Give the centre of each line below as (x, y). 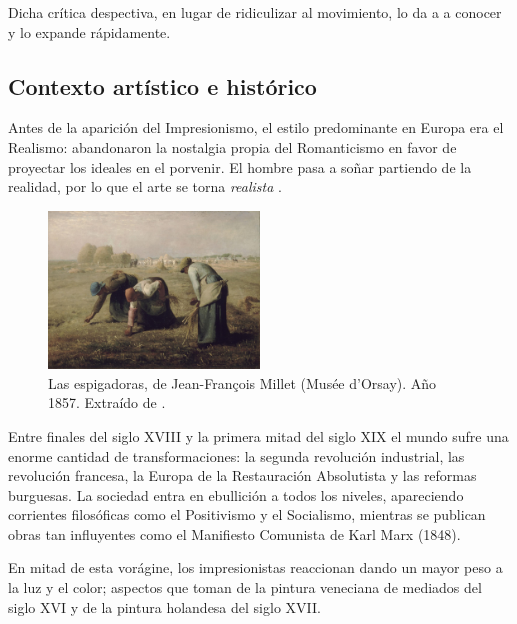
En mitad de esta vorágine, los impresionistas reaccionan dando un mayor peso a (255, 567)
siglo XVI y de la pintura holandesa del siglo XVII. (164, 606)
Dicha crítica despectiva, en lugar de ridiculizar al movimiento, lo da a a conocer (255, 12)
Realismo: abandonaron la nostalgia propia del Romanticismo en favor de (232, 146)
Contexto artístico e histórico (162, 85)
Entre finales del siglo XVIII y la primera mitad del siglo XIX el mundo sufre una (258, 435)
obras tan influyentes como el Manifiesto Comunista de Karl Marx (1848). (234, 533)
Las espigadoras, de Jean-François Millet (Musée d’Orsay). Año (242, 382)
